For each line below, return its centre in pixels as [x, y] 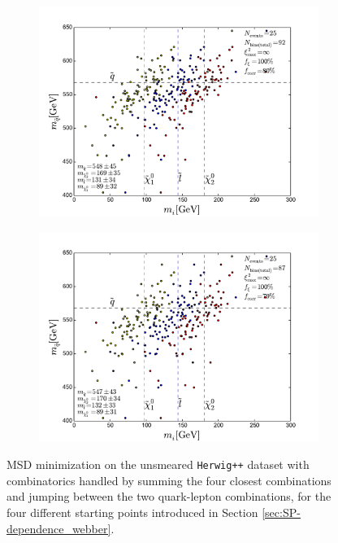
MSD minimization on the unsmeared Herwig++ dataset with [158, 464]
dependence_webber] [59, 528]
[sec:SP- [281, 512]
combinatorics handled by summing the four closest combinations [169, 480]
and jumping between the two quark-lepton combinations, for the [169, 496]
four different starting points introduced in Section [132, 512]
